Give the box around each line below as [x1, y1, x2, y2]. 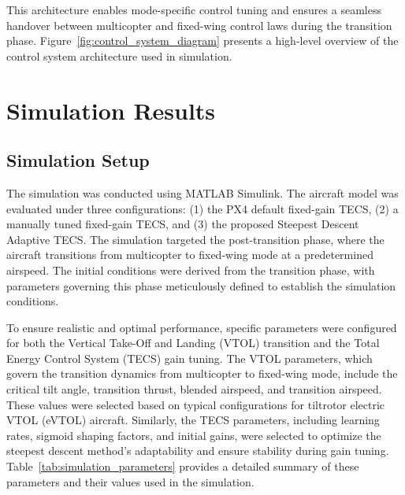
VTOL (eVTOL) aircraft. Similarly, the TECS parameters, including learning [6, 412, 380, 428]
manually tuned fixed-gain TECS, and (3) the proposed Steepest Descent [6, 216, 359, 232]
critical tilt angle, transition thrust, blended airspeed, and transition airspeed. [6, 381, 382, 397]
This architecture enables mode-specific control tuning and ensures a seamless [6, 2, 381, 17]
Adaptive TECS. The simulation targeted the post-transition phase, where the [6, 231, 385, 247]
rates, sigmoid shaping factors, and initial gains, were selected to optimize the [6, 427, 381, 443]
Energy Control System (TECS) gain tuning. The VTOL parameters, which [6, 349, 373, 366]
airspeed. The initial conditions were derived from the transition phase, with [6, 261, 375, 278]
